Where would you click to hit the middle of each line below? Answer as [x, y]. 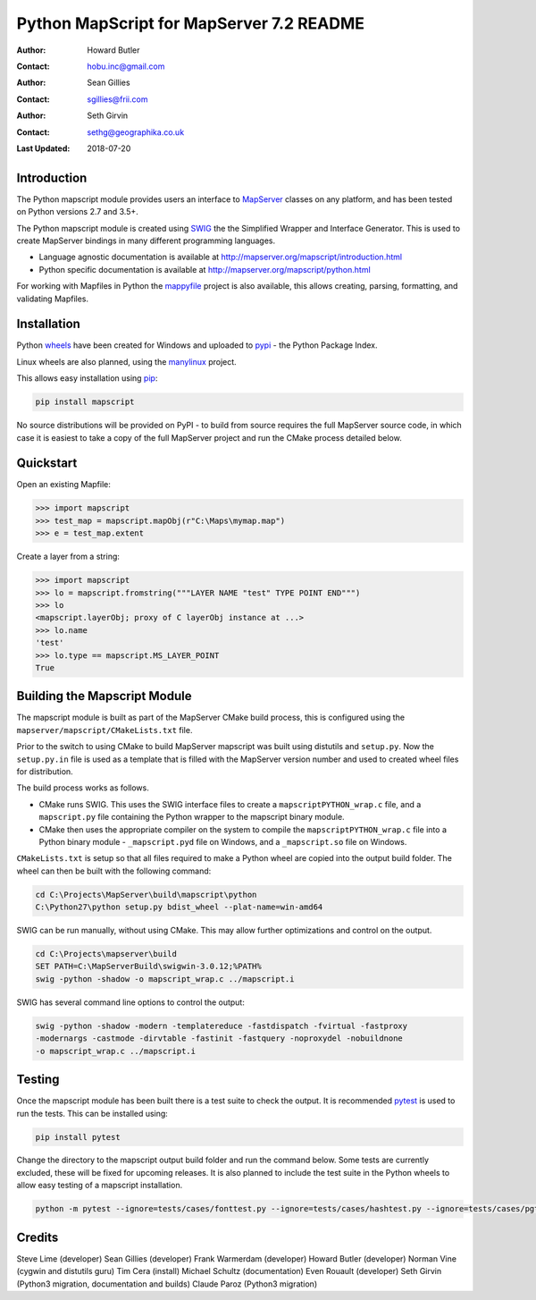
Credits [38, 1237]
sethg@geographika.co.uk [136, 132]
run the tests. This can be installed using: [92, 1113]
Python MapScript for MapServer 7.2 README [191, 23]
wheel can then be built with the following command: [114, 871]
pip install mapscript [85, 402]
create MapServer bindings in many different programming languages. [146, 241]
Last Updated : [43, 148]
